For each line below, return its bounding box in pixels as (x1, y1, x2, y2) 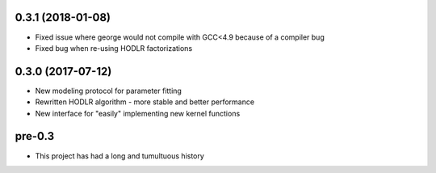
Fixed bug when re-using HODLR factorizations (35, 43, 193, 53)
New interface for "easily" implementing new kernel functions (35, 108, 241, 118)
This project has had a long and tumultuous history (35, 150, 205, 161)
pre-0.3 (15, 129, 55, 143)
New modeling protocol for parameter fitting (35, 86, 182, 95)
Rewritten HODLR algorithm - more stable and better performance (35, 97, 254, 107)
